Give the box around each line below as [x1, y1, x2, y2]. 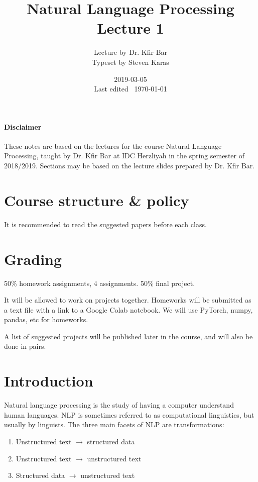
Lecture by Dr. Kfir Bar [93, 47, 168, 57]
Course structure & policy [4, 189, 189, 210]
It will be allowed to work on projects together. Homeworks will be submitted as [4, 295, 251, 305]
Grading [4, 248, 62, 269]
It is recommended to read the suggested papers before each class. [4, 219, 207, 229]
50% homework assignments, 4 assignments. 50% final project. [4, 277, 195, 288]
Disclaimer [4, 121, 42, 132]
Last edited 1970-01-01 [94, 83, 167, 94]
